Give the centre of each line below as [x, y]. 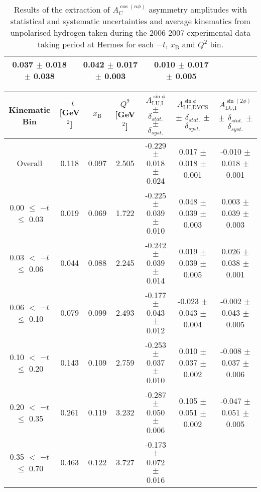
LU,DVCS [195, 108]
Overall [30, 163]
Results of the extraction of [62, 9]
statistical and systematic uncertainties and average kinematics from [130, 21]
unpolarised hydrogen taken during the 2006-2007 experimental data [130, 33]
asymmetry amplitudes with [198, 9]
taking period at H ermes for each [96, 44]
